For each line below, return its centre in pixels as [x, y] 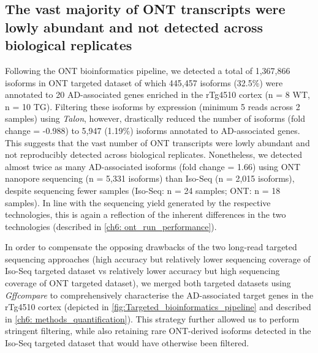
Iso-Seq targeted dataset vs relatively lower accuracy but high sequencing [142, 271]
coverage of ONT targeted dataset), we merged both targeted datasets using [148, 283]
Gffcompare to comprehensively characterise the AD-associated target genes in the [159, 295]
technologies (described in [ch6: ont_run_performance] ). [111, 226]
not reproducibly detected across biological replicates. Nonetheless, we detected [154, 154]
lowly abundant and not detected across [134, 27]
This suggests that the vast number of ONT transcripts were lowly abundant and [157, 142]
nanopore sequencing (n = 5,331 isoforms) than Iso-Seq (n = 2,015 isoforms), [150, 178]
